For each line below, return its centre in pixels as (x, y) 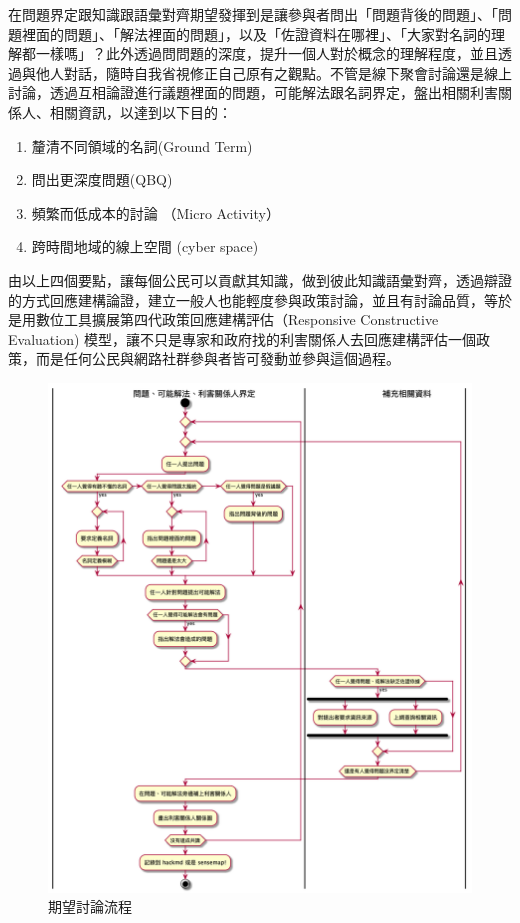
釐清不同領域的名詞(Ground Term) (142, 145)
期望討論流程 (90, 906)
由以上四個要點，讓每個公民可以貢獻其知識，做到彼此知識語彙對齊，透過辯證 (260, 279)
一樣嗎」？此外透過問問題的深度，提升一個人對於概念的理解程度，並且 (266, 53)
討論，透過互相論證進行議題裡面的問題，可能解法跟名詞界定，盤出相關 (239, 92)
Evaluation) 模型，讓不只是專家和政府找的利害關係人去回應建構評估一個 (242, 338)
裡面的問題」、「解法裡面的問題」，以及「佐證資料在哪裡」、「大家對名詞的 (256, 33)
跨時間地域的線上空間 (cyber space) (145, 246)
